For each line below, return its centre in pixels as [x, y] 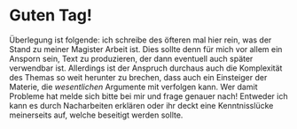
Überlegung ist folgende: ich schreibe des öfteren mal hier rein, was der [141, 40]
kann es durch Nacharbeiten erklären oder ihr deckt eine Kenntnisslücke [141, 105]
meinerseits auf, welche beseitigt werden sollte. [96, 115]
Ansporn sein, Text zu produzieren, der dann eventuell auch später [131, 58]
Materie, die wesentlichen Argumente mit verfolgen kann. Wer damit [133, 87]
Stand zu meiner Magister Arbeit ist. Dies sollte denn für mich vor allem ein [146, 49]
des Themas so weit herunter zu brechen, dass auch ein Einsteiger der [138, 77]
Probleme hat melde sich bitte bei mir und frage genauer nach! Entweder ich [148, 96]
